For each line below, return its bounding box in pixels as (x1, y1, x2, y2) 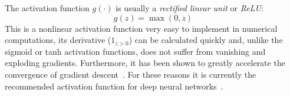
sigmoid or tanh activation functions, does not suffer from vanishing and (5, 45, 266, 57)
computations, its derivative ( (5, 34, 111, 46)
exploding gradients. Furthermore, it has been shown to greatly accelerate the (5, 57, 285, 69)
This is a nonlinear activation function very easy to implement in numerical (5, 22, 278, 34)
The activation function (5, 2, 90, 14)
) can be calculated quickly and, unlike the (128, 34, 283, 46)
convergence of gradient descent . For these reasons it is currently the (5, 68, 256, 80)
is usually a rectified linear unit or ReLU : (116, 2, 263, 14)
